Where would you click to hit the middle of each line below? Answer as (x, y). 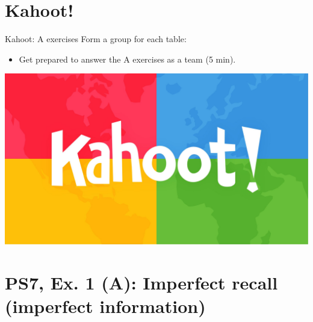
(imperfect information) (105, 305)
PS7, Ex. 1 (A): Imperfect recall (141, 282)
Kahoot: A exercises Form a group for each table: (96, 39)
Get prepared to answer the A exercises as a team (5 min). (127, 59)
